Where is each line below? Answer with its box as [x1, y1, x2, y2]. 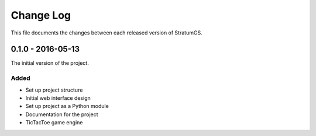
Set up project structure [25, 86, 83, 93]
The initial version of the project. [11, 60, 89, 67]
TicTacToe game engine [25, 119, 83, 126]
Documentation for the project [25, 111, 99, 118]
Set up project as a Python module [25, 103, 109, 110]
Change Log [11, 9, 71, 22]
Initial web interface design [25, 94, 91, 102]
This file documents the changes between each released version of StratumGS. [11, 29, 202, 36]
